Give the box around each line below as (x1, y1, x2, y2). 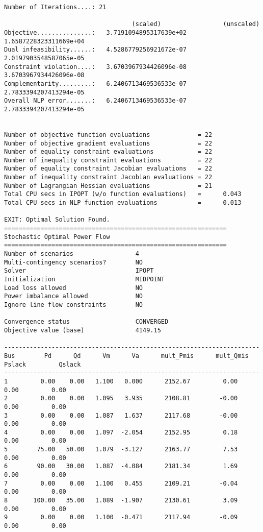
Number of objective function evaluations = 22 (4, 131, 213, 138)
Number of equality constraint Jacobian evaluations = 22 (4, 165, 213, 173)
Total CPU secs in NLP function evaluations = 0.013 (4, 199, 242, 207)
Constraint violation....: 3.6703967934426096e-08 (4, 63, 187, 70)
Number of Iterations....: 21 (4, 4, 107, 11)
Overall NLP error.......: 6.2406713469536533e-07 (4, 97, 187, 105)
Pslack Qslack (4, 360, 81, 368)
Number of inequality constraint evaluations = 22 (4, 156, 213, 164)
